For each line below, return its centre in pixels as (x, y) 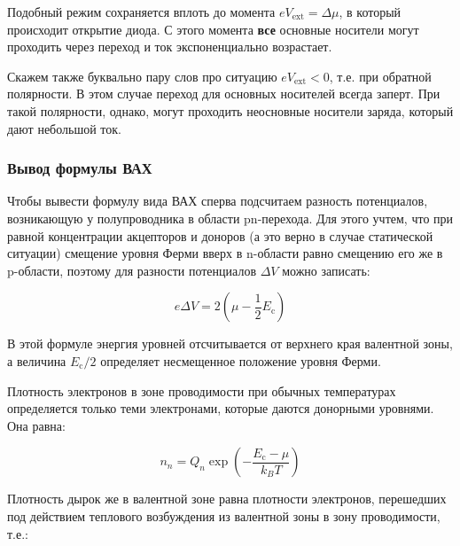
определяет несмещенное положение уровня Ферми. (241, 360)
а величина (37, 360)
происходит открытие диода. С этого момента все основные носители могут (213, 29)
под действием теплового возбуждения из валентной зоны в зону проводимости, (224, 515)
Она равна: (36, 425)
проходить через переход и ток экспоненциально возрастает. (170, 47)
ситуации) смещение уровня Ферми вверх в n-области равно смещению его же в (225, 253)
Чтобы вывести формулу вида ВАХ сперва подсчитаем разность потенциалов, (218, 201)
